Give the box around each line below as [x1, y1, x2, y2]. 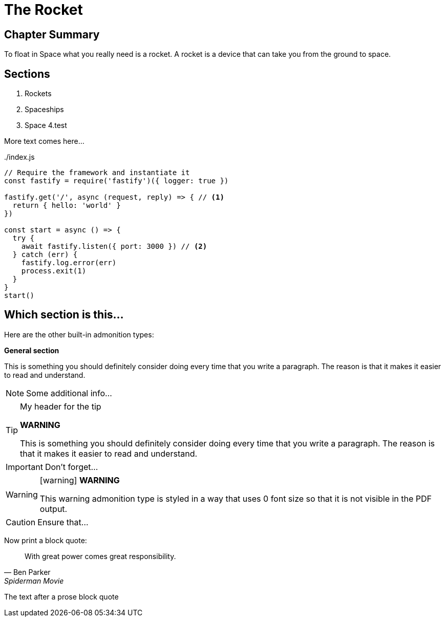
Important [6, 461, 43, 472]
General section [4, 346, 59, 355]
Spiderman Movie [4, 576, 64, 585]
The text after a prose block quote [4, 592, 119, 601]
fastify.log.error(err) [21, 259, 117, 267]
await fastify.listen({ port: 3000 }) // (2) [21, 242, 207, 251]
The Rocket [4, 1, 83, 18]
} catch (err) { [12, 250, 78, 259]
